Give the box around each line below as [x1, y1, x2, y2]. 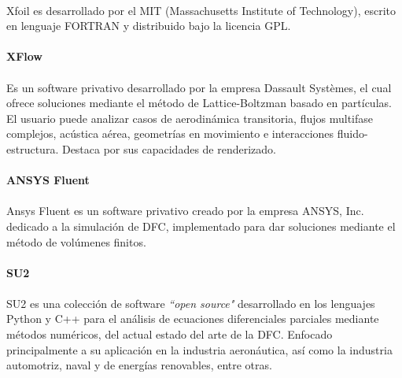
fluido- [337, 125, 368, 142]
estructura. [6, 140, 59, 157]
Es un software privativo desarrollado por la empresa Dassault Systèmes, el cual [6, 79, 392, 95]
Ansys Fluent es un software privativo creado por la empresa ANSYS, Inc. [6, 202, 364, 219]
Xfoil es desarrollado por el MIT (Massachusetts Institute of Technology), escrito [6, 2, 396, 18]
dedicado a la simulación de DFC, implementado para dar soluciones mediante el [6, 217, 396, 234]
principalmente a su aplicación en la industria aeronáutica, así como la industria [6, 341, 393, 358]
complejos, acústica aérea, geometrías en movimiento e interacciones [6, 125, 334, 142]
